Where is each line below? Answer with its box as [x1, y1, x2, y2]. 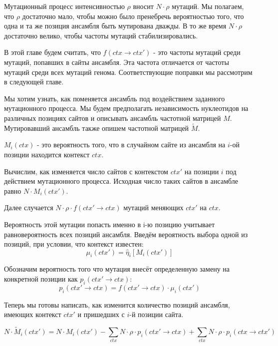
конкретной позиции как [4, 274, 78, 284]
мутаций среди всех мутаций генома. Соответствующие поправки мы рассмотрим [4, 66, 253, 77]
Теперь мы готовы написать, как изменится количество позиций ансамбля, [4, 299, 230, 310]
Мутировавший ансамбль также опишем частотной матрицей [4, 122, 189, 133]
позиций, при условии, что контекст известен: [4, 239, 144, 249]
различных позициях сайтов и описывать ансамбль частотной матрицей [4, 112, 221, 123]
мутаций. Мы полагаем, [172, 1, 244, 11]
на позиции [184, 166, 219, 176]
